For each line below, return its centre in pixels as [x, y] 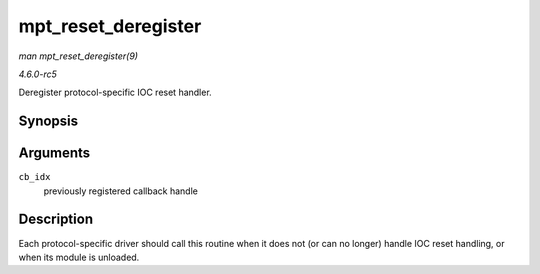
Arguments [54, 153]
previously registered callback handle [121, 191]
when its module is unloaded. [79, 257]
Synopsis [48, 121]
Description [56, 219]
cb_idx [34, 177]
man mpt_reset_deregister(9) [78, 56]
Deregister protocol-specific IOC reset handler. [115, 92]
